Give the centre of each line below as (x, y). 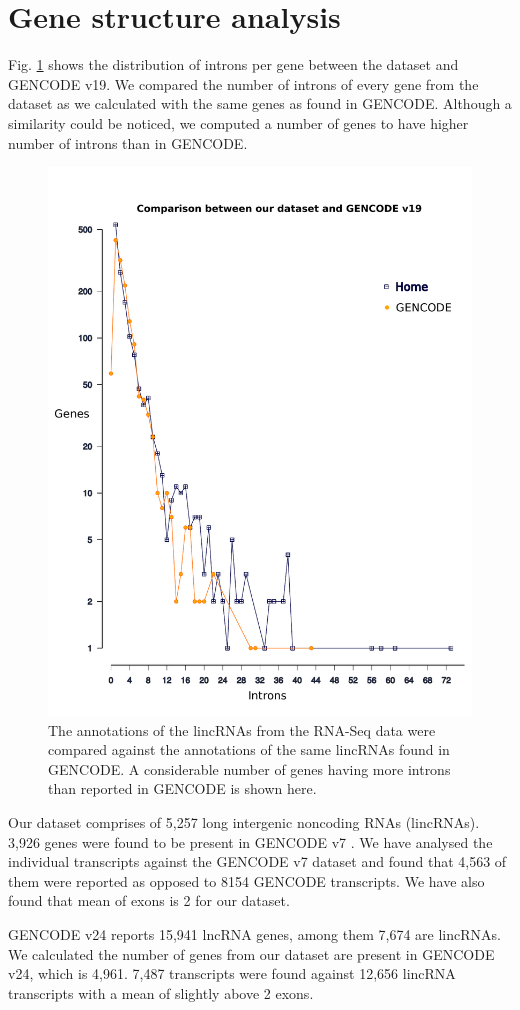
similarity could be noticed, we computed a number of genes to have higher (238, 122)
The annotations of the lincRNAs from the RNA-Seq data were (242, 729)
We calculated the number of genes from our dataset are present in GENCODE (251, 953)
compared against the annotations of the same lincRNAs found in (249, 749)
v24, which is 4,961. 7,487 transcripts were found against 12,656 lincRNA (232, 973)
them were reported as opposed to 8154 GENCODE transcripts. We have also (246, 880)
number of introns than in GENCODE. (128, 142)
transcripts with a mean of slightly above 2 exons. (161, 992)
